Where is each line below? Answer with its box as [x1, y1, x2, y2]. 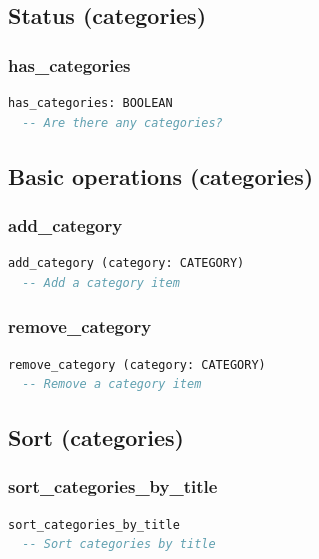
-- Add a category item [22, 275, 180, 290]
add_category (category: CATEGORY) [8, 256, 245, 271]
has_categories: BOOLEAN [8, 96, 173, 110]
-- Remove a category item [22, 377, 202, 392]
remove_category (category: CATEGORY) [8, 357, 266, 372]
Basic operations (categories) [8, 160, 314, 191]
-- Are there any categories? [22, 115, 223, 130]
